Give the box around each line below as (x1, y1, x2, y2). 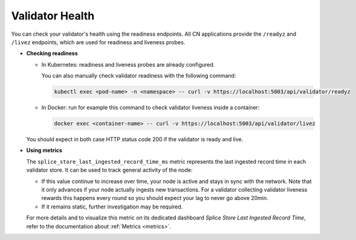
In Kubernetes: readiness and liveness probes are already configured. (41, 61, 215, 68)
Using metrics (26, 147, 63, 154)
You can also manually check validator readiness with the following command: (41, 72, 236, 79)
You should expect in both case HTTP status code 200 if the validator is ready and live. (26, 136, 244, 143)
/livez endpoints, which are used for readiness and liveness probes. (11, 38, 186, 45)
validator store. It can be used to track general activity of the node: (26, 167, 193, 174)
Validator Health (11, 9, 95, 22)
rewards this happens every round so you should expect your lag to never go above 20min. (41, 195, 268, 202)
